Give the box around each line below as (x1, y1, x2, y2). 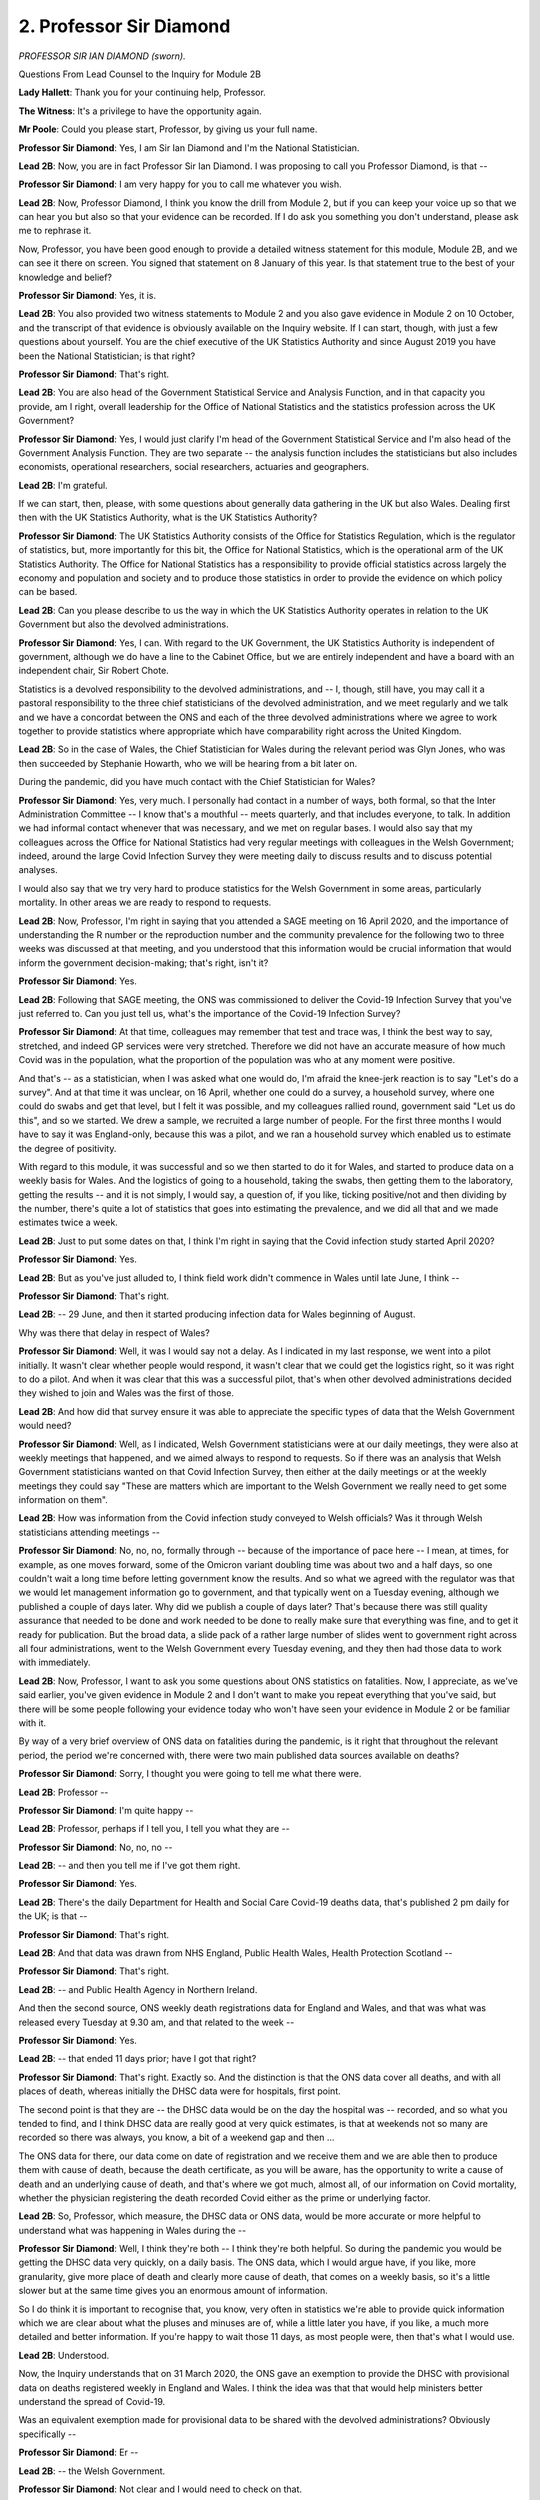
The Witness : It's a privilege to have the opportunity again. (18, 105, 262, 117)
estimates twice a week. (18, 1216, 119, 1229)
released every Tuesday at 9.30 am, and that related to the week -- (18, 2016, 295, 2028)
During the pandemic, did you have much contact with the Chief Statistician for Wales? (18, 776, 376, 788)
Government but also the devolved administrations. (18, 618, 229, 630)
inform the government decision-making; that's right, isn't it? (18, 956, 269, 969)
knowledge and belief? (18, 271, 113, 283)
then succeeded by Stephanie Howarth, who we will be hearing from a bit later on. (18, 757, 358, 769)
